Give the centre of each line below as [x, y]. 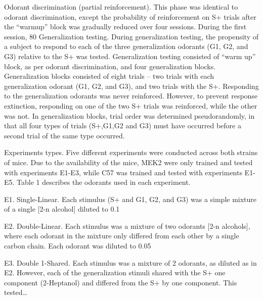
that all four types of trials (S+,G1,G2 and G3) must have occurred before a [123, 126]
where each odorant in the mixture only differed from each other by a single [122, 236]
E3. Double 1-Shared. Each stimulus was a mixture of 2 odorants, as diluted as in [130, 262]
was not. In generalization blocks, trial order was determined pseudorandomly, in [129, 115]
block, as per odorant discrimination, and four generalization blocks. [110, 66]
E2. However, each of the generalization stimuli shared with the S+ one [115, 272]
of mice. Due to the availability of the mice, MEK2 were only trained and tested [128, 162]
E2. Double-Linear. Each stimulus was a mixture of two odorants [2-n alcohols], [127, 226]
